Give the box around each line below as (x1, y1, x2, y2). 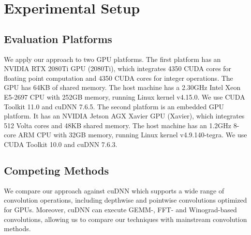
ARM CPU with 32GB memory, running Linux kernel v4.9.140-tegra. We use (18, 130, 247, 140)
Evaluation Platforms (4, 31, 112, 46)
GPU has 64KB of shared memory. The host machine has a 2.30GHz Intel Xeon (4, 82, 241, 92)
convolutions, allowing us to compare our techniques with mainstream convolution (4, 214, 247, 224)
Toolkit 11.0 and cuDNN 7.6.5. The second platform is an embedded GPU (4, 101, 224, 111)
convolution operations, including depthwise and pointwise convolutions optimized (4, 195, 247, 205)
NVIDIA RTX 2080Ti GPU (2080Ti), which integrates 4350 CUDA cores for (4, 63, 232, 73)
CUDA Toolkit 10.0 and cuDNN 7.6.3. (4, 139, 118, 149)
